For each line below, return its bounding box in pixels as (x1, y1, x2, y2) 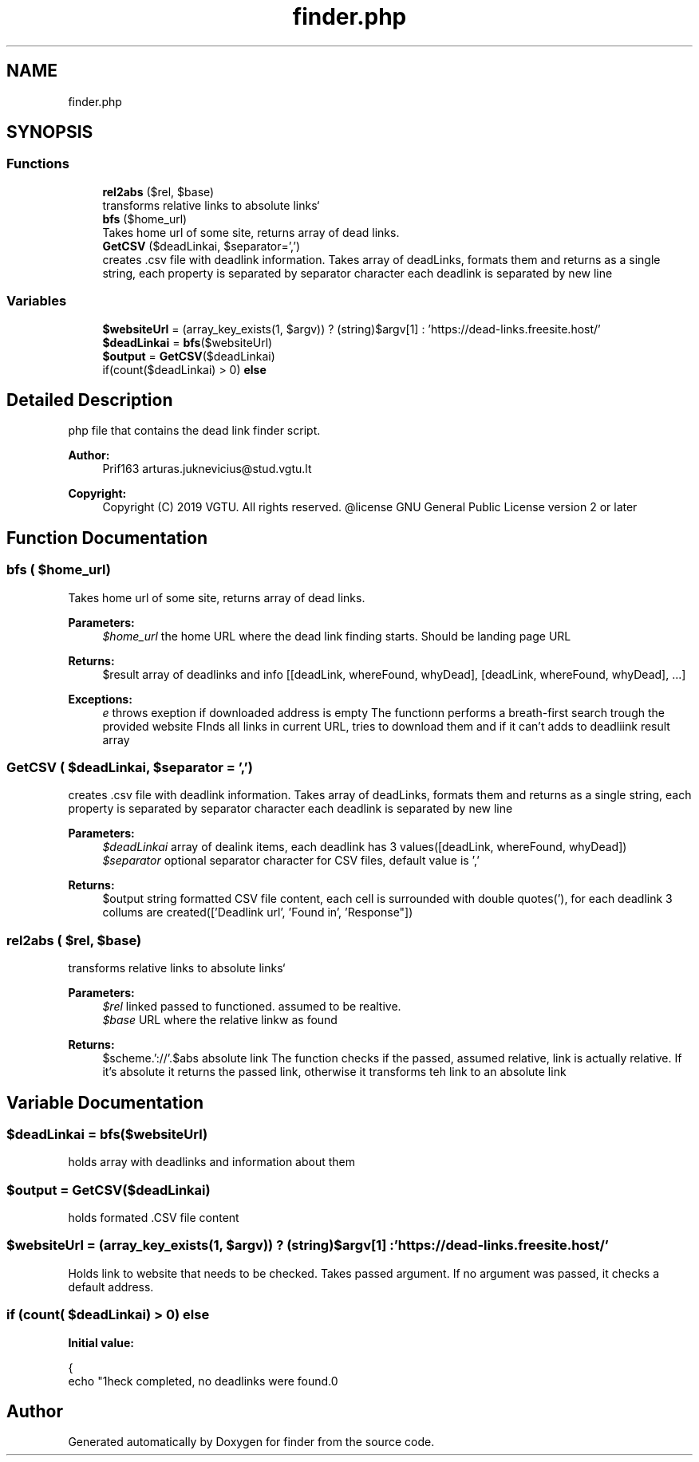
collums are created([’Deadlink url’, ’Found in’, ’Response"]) (102, 905, 413, 920)
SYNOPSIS (6, 122, 93, 143)
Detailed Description (6, 389, 173, 410)
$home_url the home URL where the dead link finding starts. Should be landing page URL (102, 629, 571, 643)
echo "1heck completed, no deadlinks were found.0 (68, 1373, 338, 1388)
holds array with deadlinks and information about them (68, 1155, 356, 1169)
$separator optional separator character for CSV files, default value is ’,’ (102, 853, 480, 868)
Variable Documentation (6, 1092, 204, 1113)
